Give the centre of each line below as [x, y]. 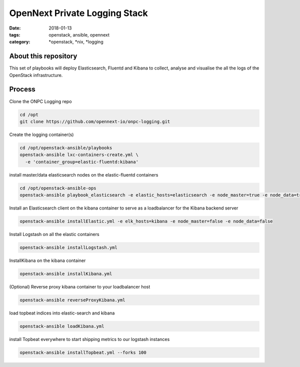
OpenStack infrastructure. [36, 75]
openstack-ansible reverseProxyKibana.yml [72, 300]
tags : [15, 34]
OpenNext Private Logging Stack [79, 13]
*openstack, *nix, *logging [76, 42]
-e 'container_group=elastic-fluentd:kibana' [82, 162]
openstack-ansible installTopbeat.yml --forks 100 [83, 352]
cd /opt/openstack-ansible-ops [58, 188]
